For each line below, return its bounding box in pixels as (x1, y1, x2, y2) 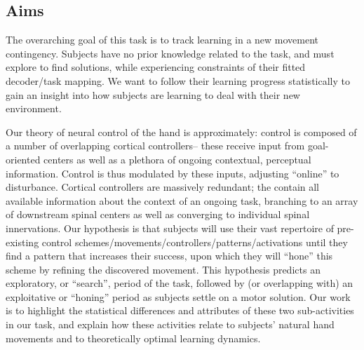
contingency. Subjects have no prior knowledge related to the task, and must (6, 46, 335, 60)
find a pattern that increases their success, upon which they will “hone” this (6, 248, 333, 263)
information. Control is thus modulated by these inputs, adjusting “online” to (6, 166, 339, 180)
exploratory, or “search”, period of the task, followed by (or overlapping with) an (6, 276, 353, 290)
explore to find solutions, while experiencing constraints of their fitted (6, 60, 306, 74)
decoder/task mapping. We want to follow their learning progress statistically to (6, 73, 350, 88)
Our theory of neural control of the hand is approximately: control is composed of (6, 124, 357, 139)
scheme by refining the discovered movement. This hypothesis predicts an (6, 262, 321, 276)
